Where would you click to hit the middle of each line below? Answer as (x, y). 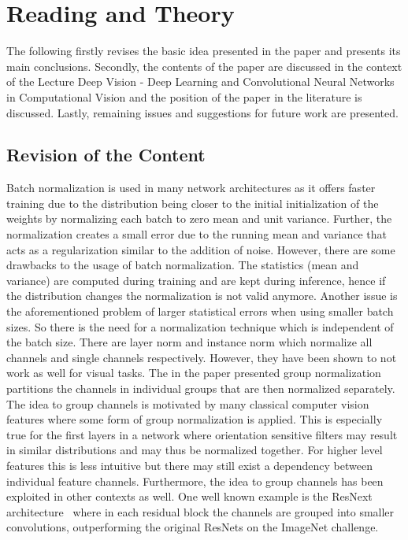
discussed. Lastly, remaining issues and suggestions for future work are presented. (202, 112)
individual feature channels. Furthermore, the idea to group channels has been (195, 481)
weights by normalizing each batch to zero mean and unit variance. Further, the (199, 218)
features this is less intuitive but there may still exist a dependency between (189, 465)
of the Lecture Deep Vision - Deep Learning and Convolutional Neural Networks (200, 81)
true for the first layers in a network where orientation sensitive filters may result (202, 434)
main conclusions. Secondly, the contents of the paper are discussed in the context (204, 66)
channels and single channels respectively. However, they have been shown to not (202, 357)
